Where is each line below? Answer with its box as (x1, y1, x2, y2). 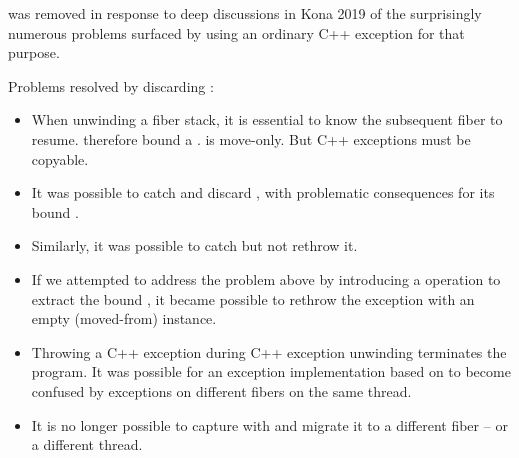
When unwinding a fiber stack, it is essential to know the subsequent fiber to (31, 109, 503, 130)
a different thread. (31, 434, 143, 455)
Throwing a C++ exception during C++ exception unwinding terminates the (31, 341, 507, 362)
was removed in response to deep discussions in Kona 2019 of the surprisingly (8, 3, 482, 23)
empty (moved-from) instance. (31, 308, 217, 329)
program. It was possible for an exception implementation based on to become (31, 361, 511, 382)
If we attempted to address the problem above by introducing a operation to (31, 268, 501, 289)
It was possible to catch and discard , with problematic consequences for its (31, 182, 495, 203)
